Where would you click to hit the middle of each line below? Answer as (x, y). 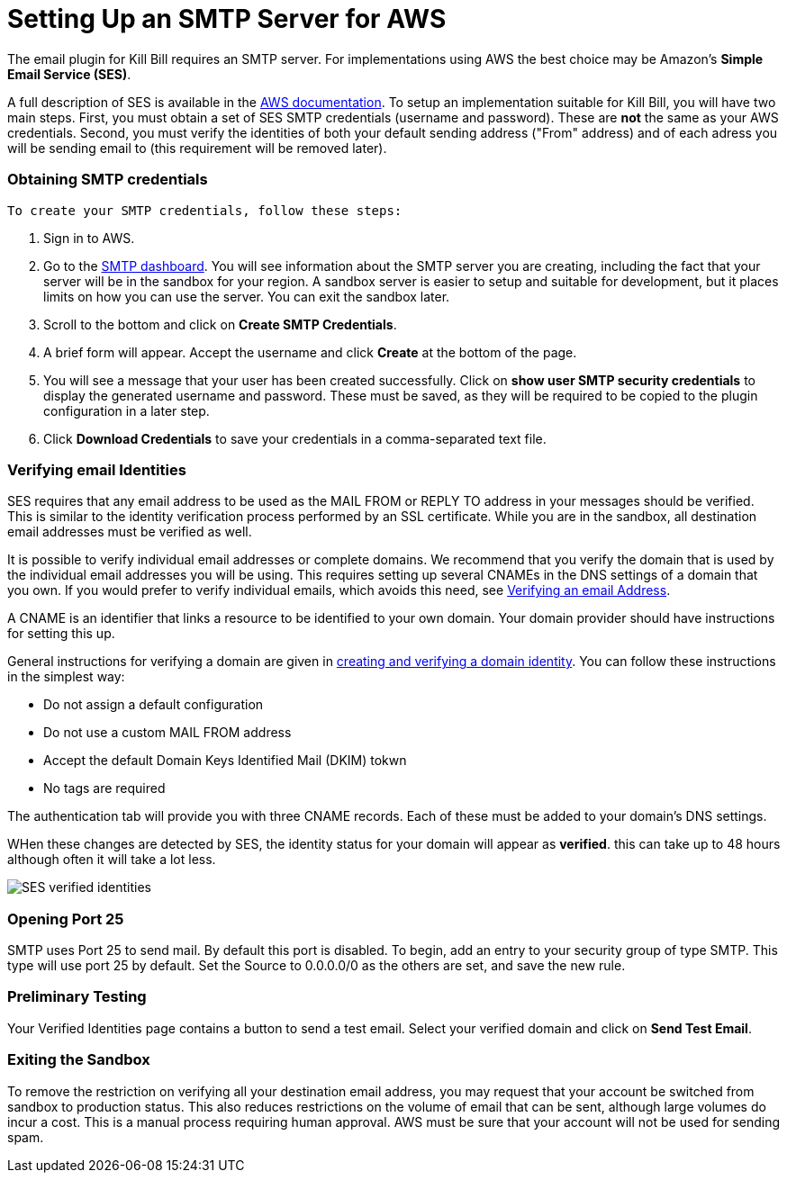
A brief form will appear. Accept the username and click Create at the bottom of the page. (310, 352)
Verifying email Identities (97, 469)
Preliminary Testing (77, 997)
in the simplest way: (66, 677)
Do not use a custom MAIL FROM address (167, 733)
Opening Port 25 (66, 919)
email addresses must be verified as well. (130, 532)
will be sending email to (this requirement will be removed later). (197, 148)
